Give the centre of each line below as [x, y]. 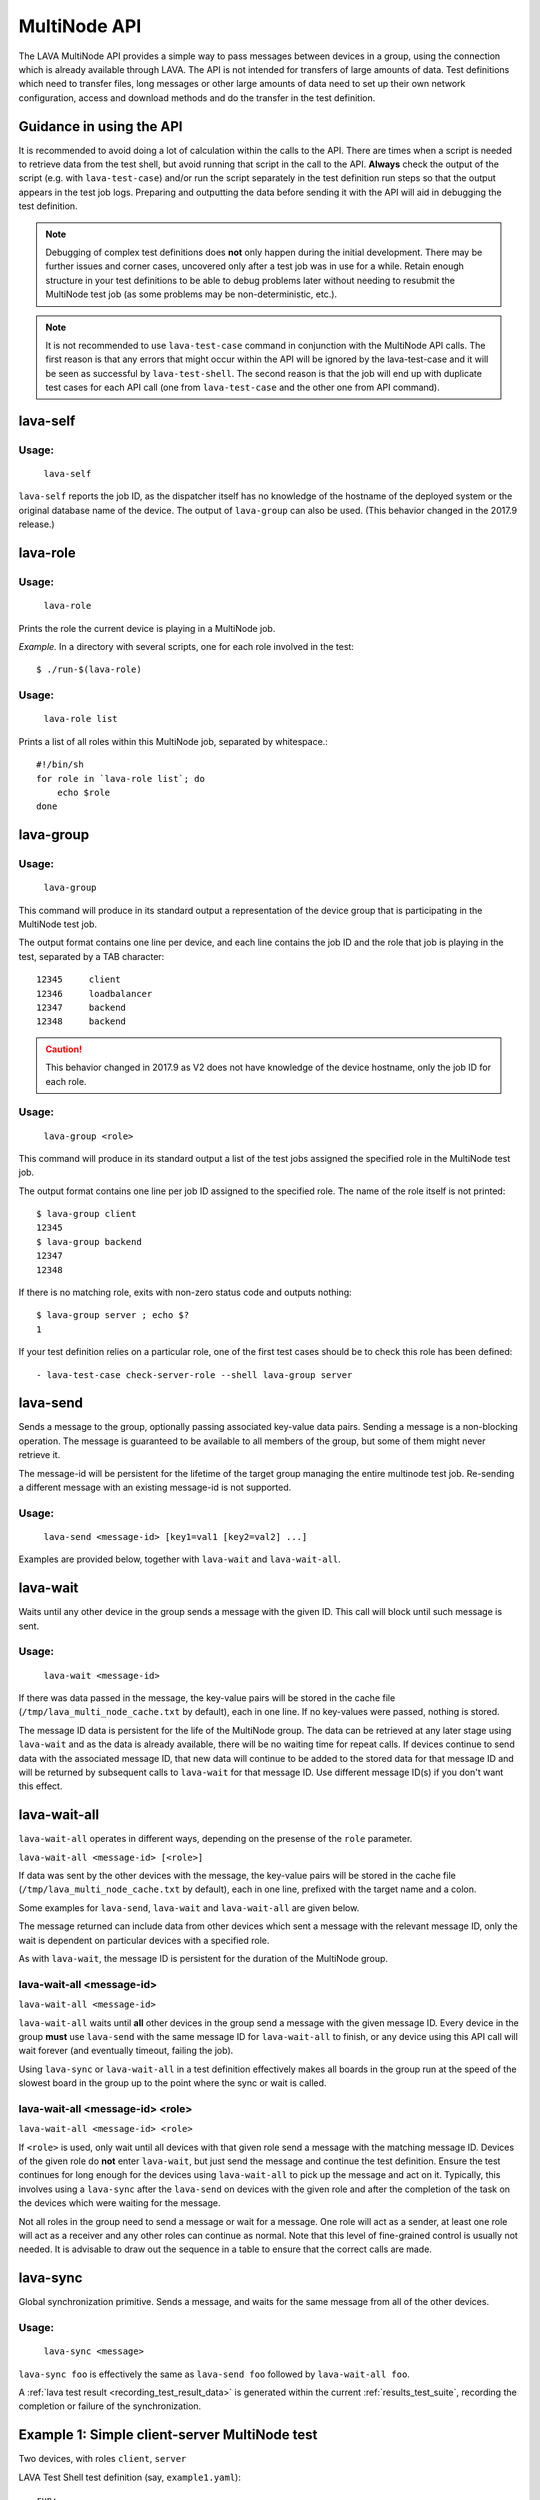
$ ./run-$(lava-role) [89, 669]
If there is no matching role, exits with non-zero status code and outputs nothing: [185, 1292]
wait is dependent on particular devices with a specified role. [144, 1940]
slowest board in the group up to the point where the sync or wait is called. [172, 2083]
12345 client [78, 979]
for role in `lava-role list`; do [120, 778]
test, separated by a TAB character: [91, 956]
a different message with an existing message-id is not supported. [155, 1487]
